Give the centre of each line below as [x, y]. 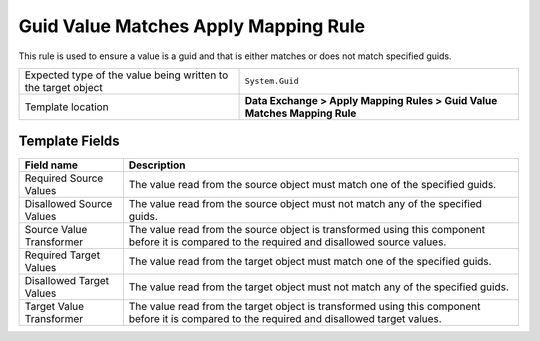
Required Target [62, 255]
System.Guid [271, 81]
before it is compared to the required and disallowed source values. [287, 242]
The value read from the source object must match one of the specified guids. [312, 185]
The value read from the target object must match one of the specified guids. [310, 262]
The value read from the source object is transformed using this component [307, 230]
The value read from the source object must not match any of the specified [305, 204]
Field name [51, 165]
